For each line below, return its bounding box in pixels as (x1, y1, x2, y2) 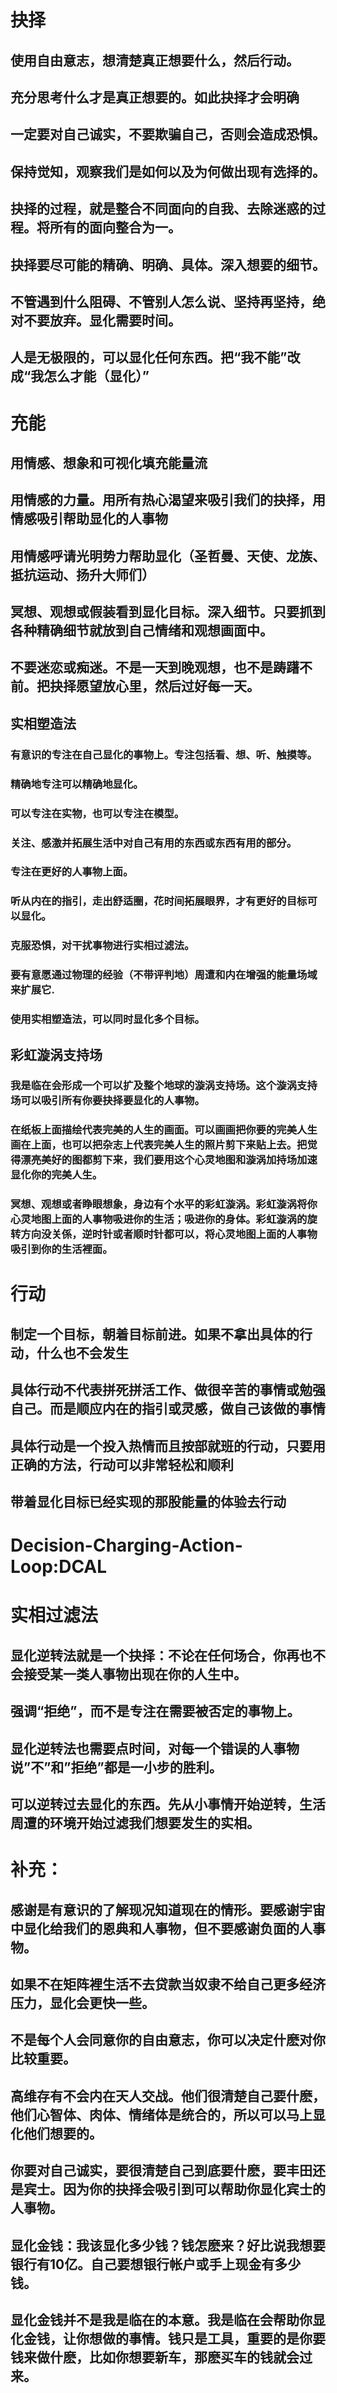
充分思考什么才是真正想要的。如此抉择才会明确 (10, 89, 300, 106)
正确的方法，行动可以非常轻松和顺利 (10, 1456, 234, 1473)
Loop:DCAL (10, 1556, 108, 1578)
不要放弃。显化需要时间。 (23, 312, 182, 329)
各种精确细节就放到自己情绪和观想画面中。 (10, 622, 273, 640)
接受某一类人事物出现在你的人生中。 (23, 1666, 247, 1683)
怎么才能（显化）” (43, 368, 150, 385)
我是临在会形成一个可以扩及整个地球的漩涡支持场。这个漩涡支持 (10, 1079, 318, 1093)
